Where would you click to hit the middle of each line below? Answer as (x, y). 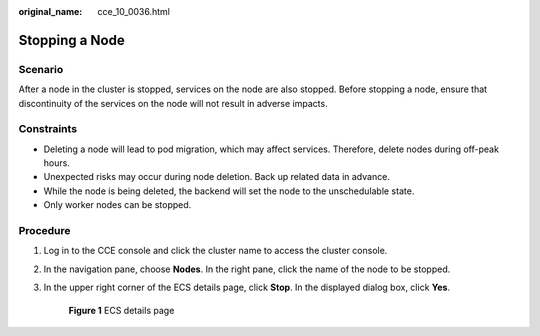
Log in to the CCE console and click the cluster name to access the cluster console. (215, 251)
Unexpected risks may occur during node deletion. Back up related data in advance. (216, 177)
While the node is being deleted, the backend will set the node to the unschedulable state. (229, 191)
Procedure (44, 231)
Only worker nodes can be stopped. (117, 205)
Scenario (41, 69)
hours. (56, 163)
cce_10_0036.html (133, 11)
